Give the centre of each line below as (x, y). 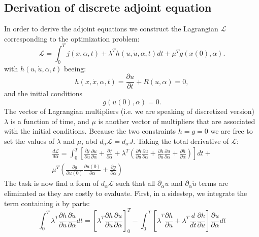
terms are (214, 183)
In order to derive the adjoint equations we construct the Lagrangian (111, 29)
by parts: (76, 203)
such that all (136, 183)
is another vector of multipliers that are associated (177, 121)
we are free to (232, 131)
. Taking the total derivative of (181, 141)
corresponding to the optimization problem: (72, 38)
